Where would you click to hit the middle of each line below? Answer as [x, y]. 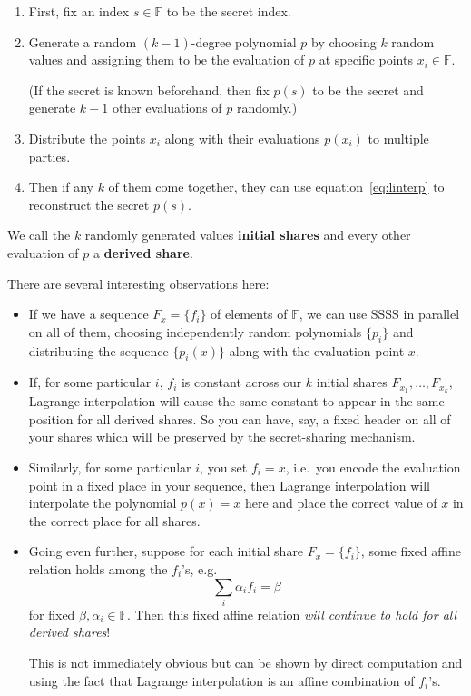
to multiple [398, 138]
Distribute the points [87, 138]
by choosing [344, 41]
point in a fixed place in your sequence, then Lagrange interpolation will [229, 485]
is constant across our [241, 382]
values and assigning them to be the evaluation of [167, 60]
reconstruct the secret [89, 204]
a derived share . [143, 252]
